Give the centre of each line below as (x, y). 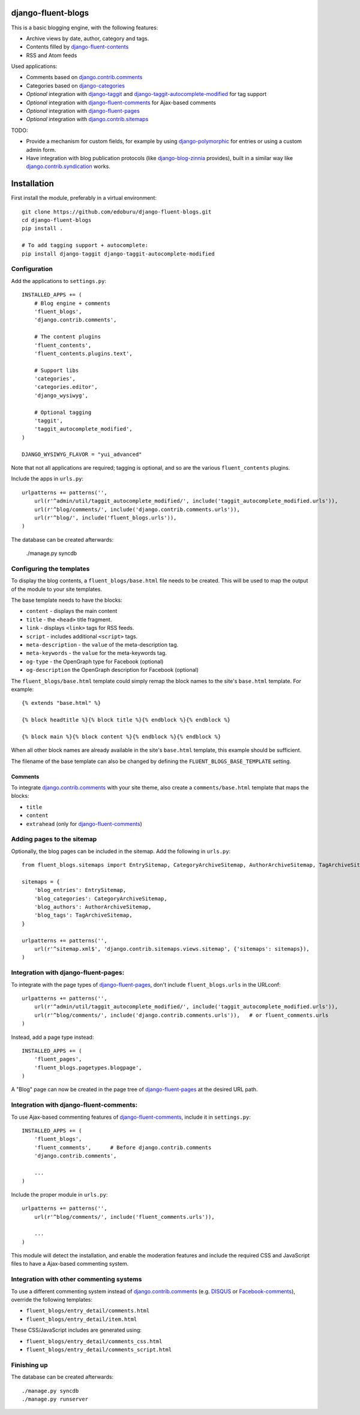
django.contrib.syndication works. (68, 166)
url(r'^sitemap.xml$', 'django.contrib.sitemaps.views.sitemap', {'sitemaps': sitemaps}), (172, 949)
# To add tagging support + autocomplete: (85, 245)
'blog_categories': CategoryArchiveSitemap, (100, 899)
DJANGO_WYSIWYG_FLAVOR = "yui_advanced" (82, 454)
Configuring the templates (50, 569)
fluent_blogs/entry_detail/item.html (82, 1319)
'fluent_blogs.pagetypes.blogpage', (88, 1067)
